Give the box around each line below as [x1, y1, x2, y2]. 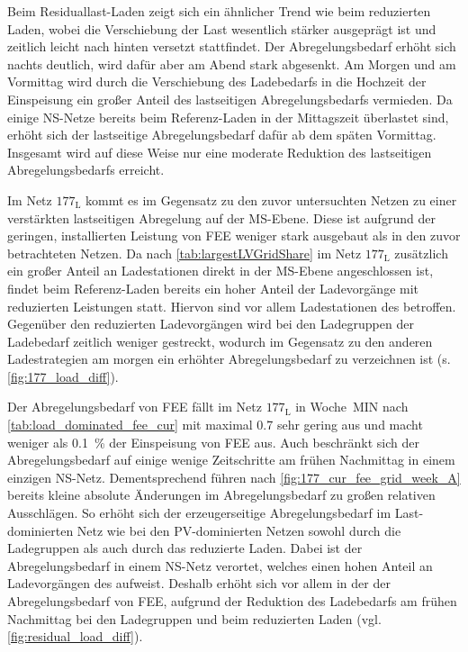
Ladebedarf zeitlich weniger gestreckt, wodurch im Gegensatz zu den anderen [7, 331, 433, 350]
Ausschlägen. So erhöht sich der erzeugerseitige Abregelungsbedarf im [7, 503, 391, 522]
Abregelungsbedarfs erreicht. [7, 160, 165, 179]
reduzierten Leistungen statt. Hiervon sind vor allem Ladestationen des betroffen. [7, 296, 456, 315]
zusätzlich [394, 243, 448, 262]
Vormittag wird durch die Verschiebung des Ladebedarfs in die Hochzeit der [7, 72, 427, 91]
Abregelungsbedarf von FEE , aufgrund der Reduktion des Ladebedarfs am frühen [7, 592, 457, 610]
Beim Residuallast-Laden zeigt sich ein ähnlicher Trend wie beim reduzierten [7, 2, 431, 20]
